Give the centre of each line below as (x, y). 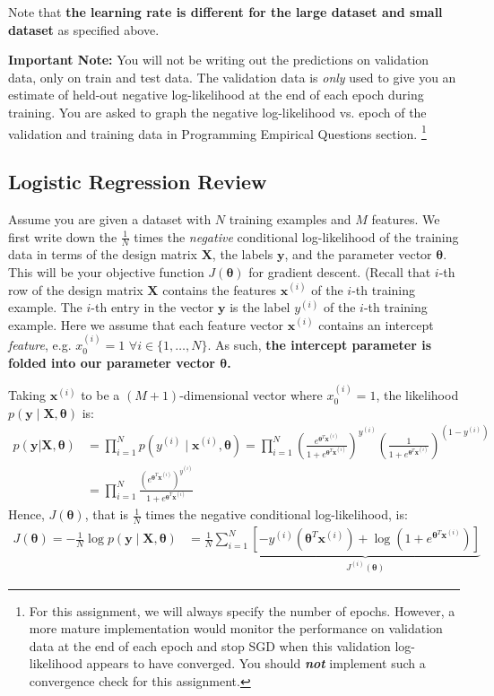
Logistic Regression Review (138, 182)
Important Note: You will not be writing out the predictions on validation (219, 60)
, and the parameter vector (358, 254)
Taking (27, 395)
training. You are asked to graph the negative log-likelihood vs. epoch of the (217, 112)
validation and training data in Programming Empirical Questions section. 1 (217, 132)
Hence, (26, 514)
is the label (260, 307)
